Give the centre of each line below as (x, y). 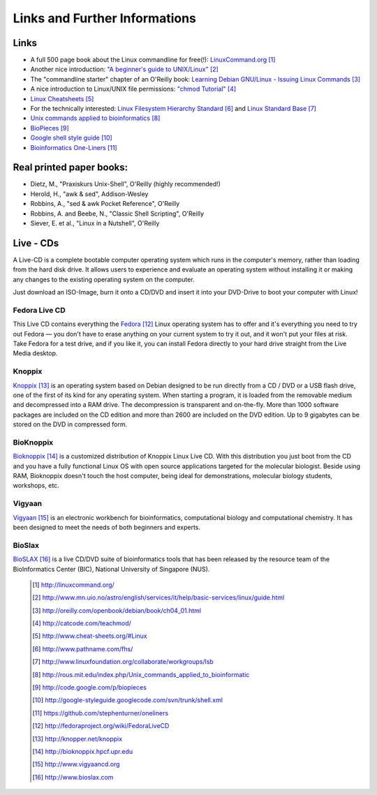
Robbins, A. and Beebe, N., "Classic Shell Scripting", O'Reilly (117, 214)
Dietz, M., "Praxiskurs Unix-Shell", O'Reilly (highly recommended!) (126, 184)
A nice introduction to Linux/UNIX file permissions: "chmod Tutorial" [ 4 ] (133, 89)
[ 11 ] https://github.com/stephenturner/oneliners (101, 713)
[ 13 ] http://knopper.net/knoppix (77, 738)
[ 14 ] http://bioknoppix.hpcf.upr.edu (83, 751)
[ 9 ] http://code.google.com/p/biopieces (89, 688)
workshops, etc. (36, 486)
